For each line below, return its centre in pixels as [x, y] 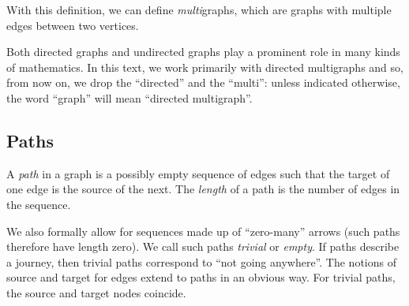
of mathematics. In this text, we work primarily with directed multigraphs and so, [205, 67]
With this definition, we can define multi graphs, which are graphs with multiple [199, 9]
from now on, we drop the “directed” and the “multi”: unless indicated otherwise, [203, 82]
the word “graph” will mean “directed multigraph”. [129, 97]
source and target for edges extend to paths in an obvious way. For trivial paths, [201, 277]
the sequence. [39, 204]
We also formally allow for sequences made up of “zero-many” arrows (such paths [203, 231]
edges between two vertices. [73, 25]
